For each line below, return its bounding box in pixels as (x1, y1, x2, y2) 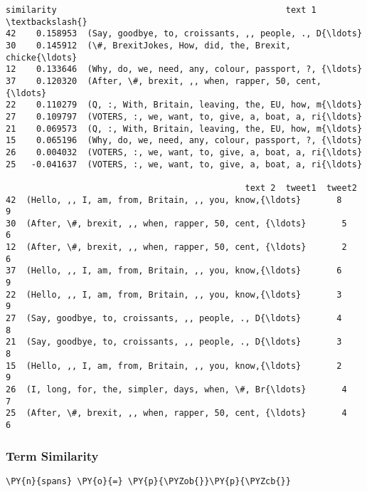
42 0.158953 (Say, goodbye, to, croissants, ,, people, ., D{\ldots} (6, 28, 363, 39)
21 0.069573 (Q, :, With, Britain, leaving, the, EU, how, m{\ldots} (6, 123, 363, 134)
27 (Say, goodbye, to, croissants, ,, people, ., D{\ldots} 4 (6, 313, 342, 324)
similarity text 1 (6, 5, 317, 15)
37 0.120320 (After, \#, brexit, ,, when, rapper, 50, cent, (6, 75, 321, 86)
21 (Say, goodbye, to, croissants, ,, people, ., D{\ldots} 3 (6, 337, 342, 347)
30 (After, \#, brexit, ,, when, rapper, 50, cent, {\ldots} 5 (6, 218, 347, 229)
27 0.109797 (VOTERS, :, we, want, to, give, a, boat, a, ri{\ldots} (6, 111, 363, 122)
